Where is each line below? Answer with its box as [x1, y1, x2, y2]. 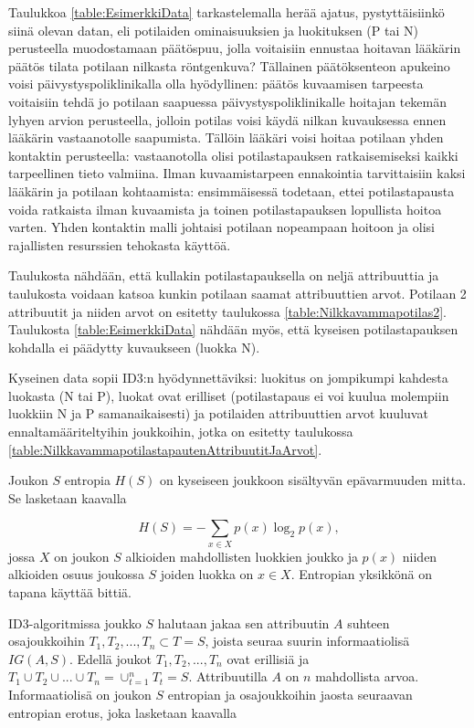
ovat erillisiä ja [226, 649, 310, 668]
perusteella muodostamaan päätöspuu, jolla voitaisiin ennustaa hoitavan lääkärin [8, 38, 461, 58]
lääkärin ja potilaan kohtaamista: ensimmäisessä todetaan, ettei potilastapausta [8, 181, 455, 200]
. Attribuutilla [188, 667, 268, 686]
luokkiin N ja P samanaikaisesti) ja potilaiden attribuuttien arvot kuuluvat [8, 404, 428, 423]
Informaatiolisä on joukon [8, 684, 152, 703]
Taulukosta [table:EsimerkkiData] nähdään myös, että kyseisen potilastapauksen [8, 320, 458, 339]
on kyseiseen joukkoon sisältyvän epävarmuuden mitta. [159, 470, 467, 490]
